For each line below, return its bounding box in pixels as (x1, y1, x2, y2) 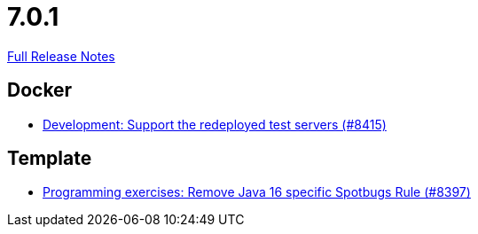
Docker (7, 79, 73, 102)
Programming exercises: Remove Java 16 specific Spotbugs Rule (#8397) (43, 184, 471, 200)
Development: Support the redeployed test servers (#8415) (43, 116, 387, 132)
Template (7, 147, 92, 170)
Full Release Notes (7, 48, 115, 64)
